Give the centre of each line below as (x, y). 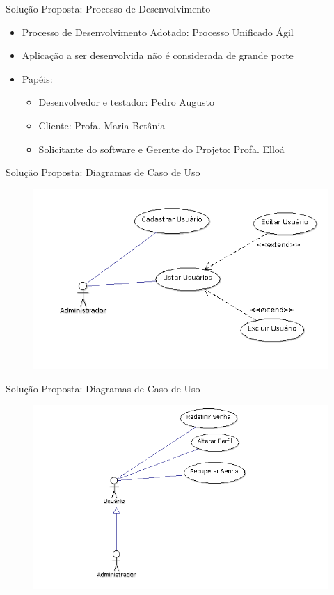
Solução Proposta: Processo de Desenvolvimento (108, 8)
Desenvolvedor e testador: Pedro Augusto (126, 102)
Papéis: (37, 78)
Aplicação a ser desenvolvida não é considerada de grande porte (158, 55)
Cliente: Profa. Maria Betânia (102, 125)
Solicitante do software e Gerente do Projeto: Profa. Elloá (161, 149)
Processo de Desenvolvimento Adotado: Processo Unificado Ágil (158, 32)
